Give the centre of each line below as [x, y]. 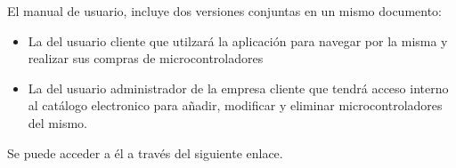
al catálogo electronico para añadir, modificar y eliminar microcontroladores [235, 105]
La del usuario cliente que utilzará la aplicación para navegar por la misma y [238, 40]
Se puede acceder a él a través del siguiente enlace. [145, 152]
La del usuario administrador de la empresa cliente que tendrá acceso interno [238, 88]
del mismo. [57, 122]
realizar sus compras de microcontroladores [146, 58]
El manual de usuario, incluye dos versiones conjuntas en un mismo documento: [225, 11]
